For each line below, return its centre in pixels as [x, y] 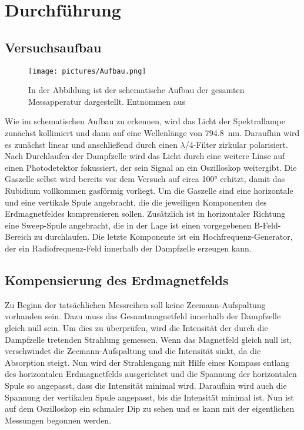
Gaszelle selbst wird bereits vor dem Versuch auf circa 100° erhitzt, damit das [145, 179]
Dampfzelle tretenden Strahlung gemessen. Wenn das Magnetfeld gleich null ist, [148, 339]
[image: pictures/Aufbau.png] [87, 71]
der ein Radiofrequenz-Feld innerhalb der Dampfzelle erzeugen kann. [128, 248]
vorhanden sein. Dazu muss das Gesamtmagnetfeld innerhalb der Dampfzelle [143, 316]
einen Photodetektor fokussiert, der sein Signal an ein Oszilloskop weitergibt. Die [151, 167]
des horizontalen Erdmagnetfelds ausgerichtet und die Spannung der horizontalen [151, 374]
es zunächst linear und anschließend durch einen [91, 144]
